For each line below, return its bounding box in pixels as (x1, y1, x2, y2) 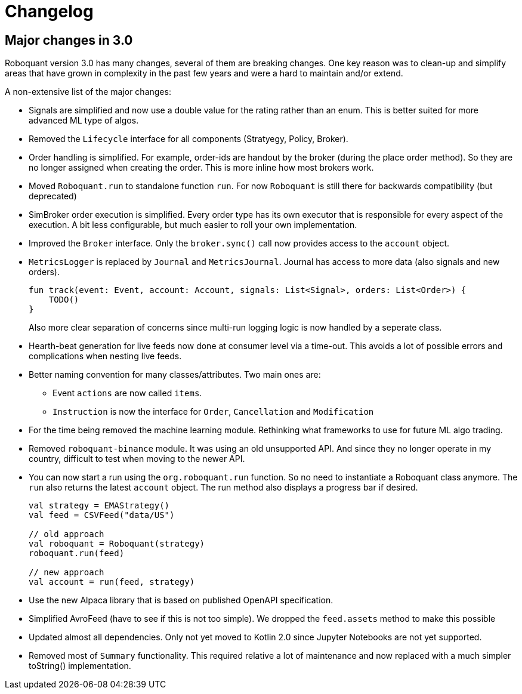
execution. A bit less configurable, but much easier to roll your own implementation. (29, 220, 357, 230)
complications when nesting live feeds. (29, 351, 182, 362)
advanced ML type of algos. (29, 115, 139, 126)
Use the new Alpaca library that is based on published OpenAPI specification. (29, 595, 333, 606)
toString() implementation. (29, 661, 131, 671)
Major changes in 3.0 (5, 32, 133, 48)
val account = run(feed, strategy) (29, 577, 195, 587)
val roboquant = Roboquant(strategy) (29, 539, 205, 549)
